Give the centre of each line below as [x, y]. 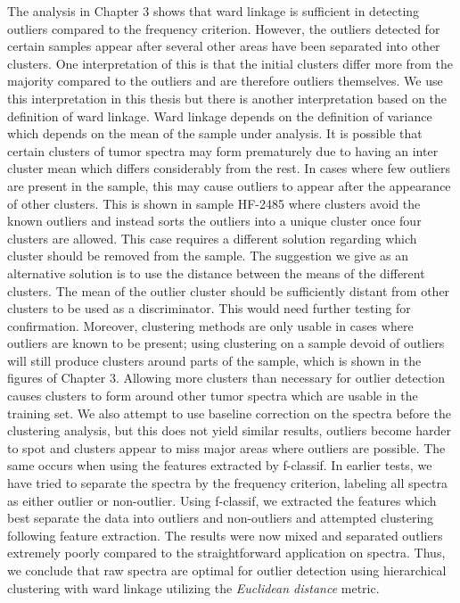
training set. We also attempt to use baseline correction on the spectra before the [229, 413]
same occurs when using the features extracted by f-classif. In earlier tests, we [220, 465]
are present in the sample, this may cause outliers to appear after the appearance [229, 185]
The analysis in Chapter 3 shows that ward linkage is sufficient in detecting [214, 11]
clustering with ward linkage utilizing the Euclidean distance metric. [193, 587]
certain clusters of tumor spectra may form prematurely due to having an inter [223, 150]
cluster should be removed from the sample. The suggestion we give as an [208, 256]
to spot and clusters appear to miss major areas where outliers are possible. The [226, 447]
